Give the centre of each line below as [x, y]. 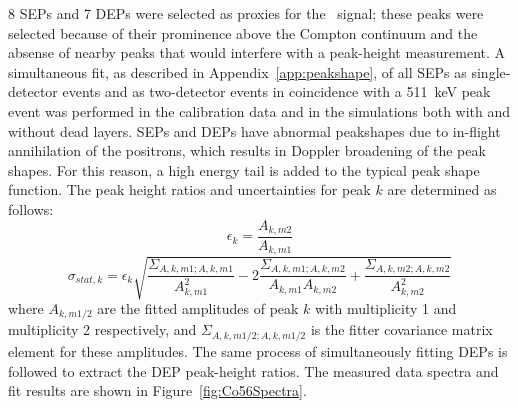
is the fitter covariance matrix [401, 329]
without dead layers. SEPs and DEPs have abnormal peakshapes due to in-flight [254, 130]
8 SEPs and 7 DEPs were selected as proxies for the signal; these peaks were [246, 13]
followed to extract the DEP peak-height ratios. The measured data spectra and [253, 370]
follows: [31, 208]
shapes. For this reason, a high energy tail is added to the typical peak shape [244, 169]
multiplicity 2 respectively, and [102, 329]
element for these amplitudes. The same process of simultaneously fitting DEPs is [258, 350]
